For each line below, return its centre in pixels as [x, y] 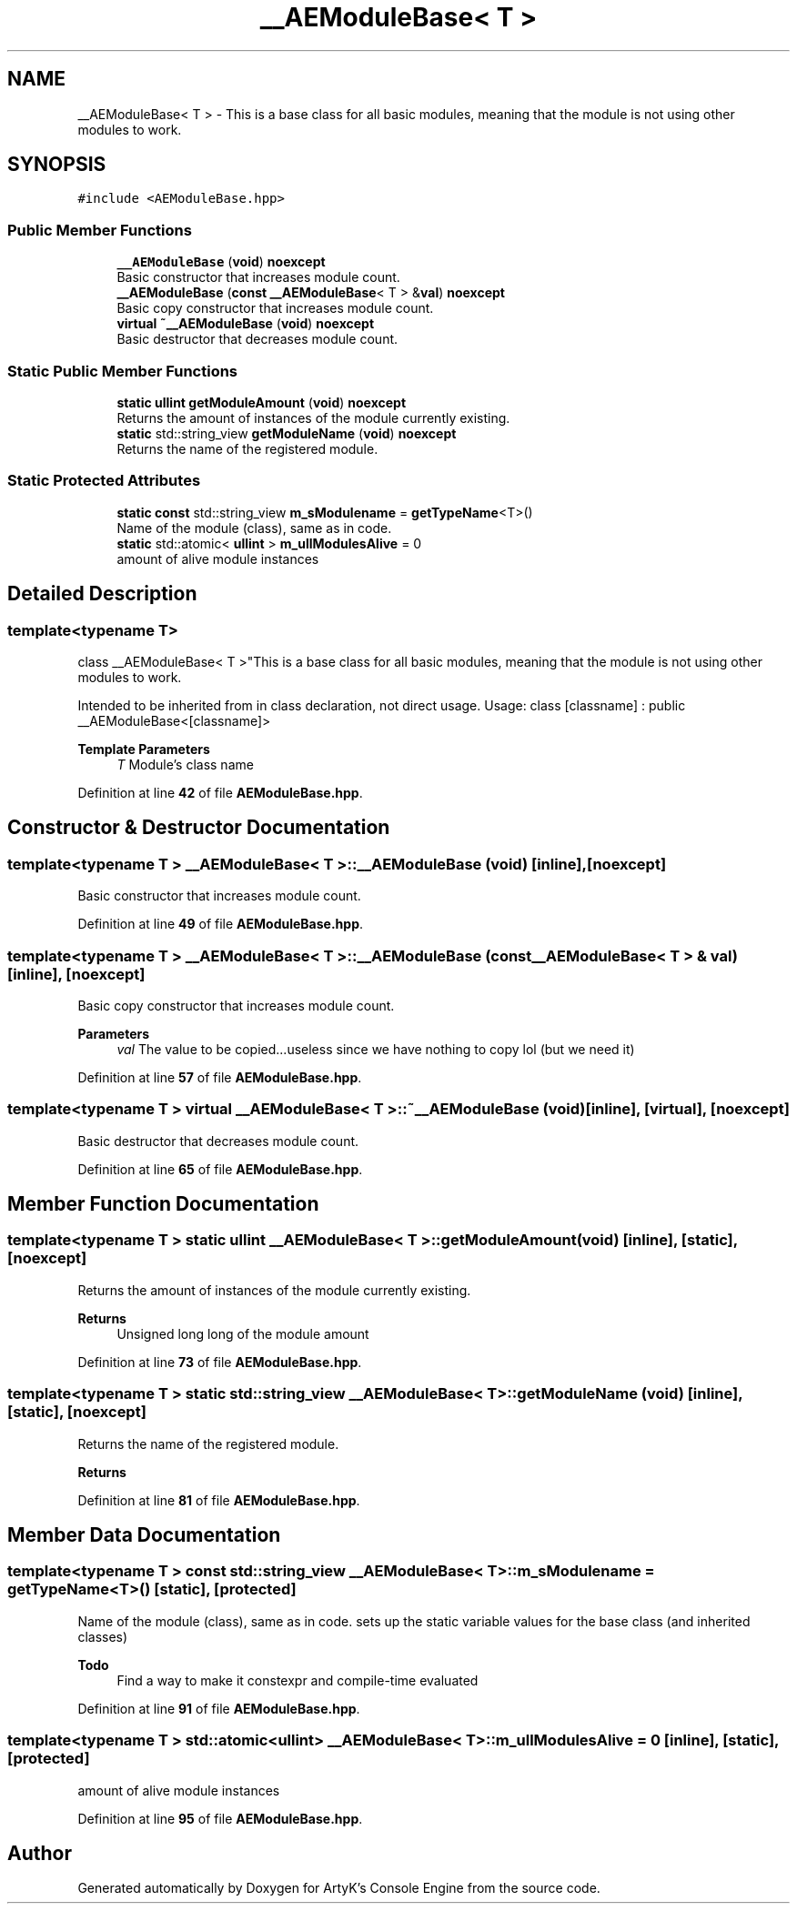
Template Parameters [144, 749]
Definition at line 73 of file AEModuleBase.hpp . [220, 1362]
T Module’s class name [185, 764]
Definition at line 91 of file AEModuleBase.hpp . [219, 1708]
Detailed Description [102, 594]
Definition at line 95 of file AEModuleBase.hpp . [220, 1818]
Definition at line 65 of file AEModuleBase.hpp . [220, 1169]
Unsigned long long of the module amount [243, 1333]
